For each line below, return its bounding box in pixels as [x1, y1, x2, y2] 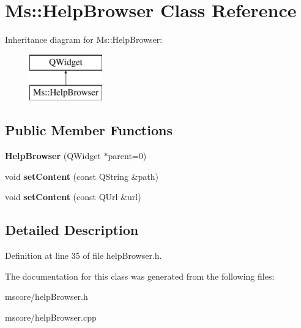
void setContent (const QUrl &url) [5, 190, 141, 203]
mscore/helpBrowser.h [5, 290, 88, 303]
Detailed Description [5, 220, 139, 239]
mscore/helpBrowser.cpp [5, 310, 97, 323]
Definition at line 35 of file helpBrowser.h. [5, 249, 162, 262]
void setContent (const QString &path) [5, 170, 158, 182]
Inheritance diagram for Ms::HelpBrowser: [5, 33, 163, 46]
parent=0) [108, 149, 147, 162]
